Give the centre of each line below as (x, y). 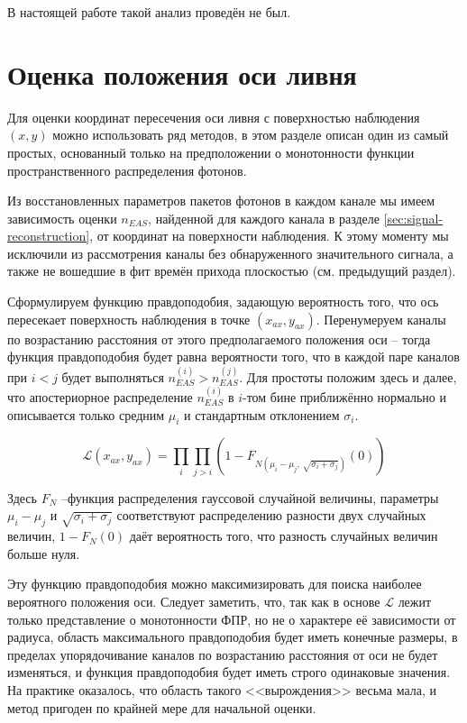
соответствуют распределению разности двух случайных (271, 515)
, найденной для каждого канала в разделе (264, 218)
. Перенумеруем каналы (381, 319)
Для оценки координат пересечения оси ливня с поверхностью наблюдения (214, 117)
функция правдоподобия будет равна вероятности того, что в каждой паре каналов (233, 357)
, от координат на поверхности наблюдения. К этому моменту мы (269, 236)
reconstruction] (49, 236)
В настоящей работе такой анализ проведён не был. (149, 12)
